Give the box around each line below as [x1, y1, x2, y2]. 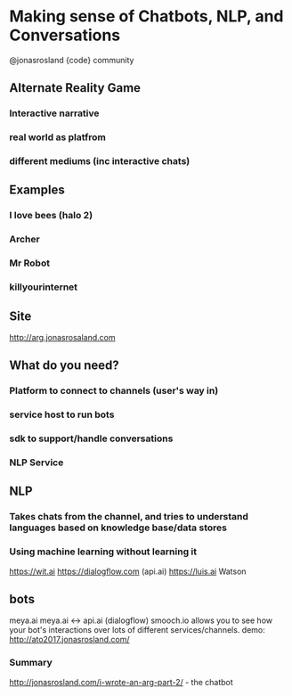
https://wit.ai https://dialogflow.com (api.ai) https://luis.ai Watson [9, 566, 247, 577]
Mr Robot [9, 257, 51, 269]
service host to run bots [9, 408, 115, 421]
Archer [9, 233, 40, 246]
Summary [9, 657, 53, 669]
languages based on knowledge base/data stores [9, 521, 227, 534]
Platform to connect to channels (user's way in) [9, 385, 219, 397]
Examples [9, 183, 65, 198]
